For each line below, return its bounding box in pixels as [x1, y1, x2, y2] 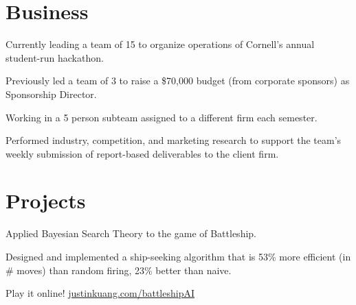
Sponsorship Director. [5, 86, 97, 101]
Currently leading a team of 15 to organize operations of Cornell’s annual [5, 37, 315, 51]
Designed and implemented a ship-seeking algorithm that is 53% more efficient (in [5, 249, 351, 263]
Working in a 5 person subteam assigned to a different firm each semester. [5, 110, 318, 124]
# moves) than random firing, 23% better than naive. [5, 263, 232, 277]
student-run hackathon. [5, 50, 104, 64]
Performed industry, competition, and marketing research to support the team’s [5, 133, 342, 147]
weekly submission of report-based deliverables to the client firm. [5, 146, 279, 160]
